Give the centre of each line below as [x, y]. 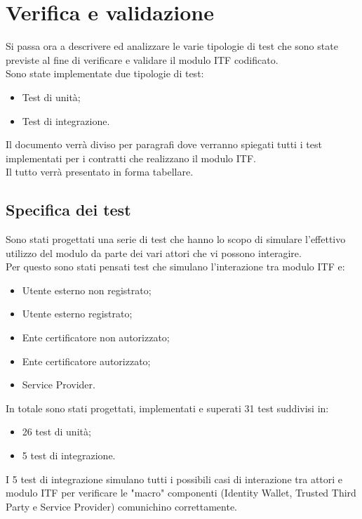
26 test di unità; [56, 432]
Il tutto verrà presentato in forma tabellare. [100, 172]
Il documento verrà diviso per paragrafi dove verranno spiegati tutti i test [164, 144]
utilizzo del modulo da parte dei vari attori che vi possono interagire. [154, 252]
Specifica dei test [68, 210]
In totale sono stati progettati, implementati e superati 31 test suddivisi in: [167, 408]
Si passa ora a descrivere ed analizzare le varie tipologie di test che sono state [172, 46]
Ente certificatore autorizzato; [86, 361]
